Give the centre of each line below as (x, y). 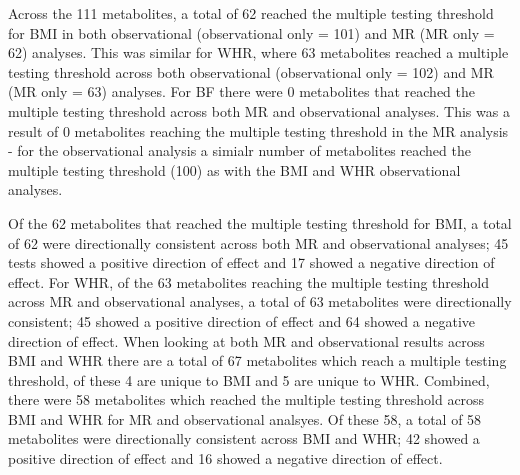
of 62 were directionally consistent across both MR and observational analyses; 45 (258, 242)
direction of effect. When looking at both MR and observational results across (246, 340)
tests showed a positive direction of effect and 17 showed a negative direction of (251, 262)
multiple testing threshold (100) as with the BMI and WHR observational (234, 169)
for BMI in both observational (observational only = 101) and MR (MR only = (251, 32)
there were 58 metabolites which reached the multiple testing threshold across (246, 399)
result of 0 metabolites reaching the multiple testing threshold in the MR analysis (258, 130)
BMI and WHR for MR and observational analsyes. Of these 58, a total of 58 (245, 418)
